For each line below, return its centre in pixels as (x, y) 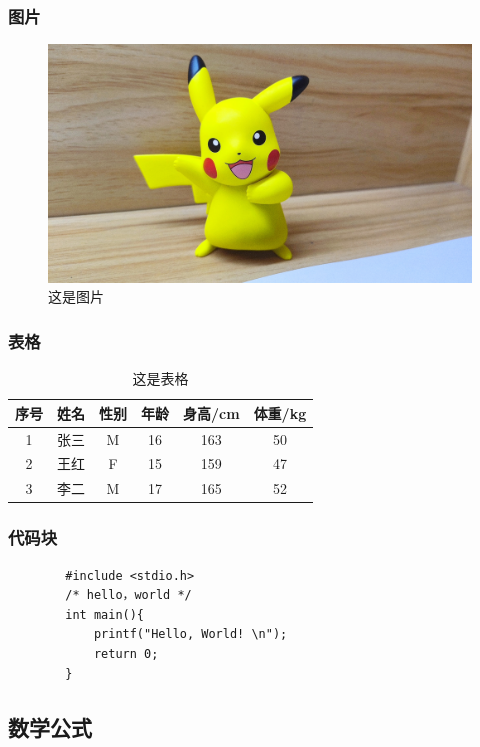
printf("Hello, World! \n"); (190, 634)
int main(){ (105, 614)
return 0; (126, 653)
